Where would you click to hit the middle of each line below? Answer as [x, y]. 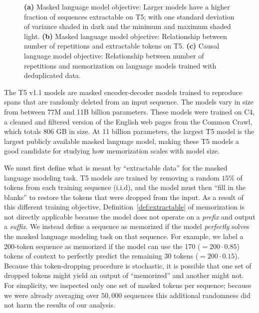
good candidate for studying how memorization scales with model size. [112, 151]
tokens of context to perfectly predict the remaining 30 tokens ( [101, 256]
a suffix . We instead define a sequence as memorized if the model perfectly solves [127, 226]
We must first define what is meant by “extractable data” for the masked [116, 167]
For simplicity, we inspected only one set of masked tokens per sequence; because [128, 285]
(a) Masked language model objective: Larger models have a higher [127, 6]
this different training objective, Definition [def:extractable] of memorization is [124, 207]
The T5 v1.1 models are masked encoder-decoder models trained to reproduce [123, 92]
